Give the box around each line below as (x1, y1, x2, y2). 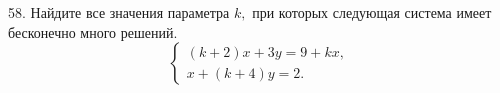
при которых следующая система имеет (252, 2, 492, 22)
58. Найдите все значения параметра (8, 2, 230, 22)
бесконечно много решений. (8, 21, 178, 42)
